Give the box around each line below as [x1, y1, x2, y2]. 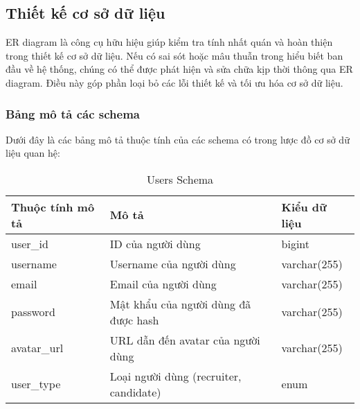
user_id [11, 235, 48, 252]
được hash [109, 311, 159, 328]
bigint [281, 235, 310, 252]
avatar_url [11, 340, 64, 356]
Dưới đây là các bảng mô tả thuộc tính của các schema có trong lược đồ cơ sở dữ [6, 132, 350, 146]
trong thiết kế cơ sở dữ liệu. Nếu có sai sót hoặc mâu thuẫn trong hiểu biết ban [6, 48, 343, 62]
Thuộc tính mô [11, 198, 95, 215]
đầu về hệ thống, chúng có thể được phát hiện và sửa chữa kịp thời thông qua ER [6, 62, 353, 76]
